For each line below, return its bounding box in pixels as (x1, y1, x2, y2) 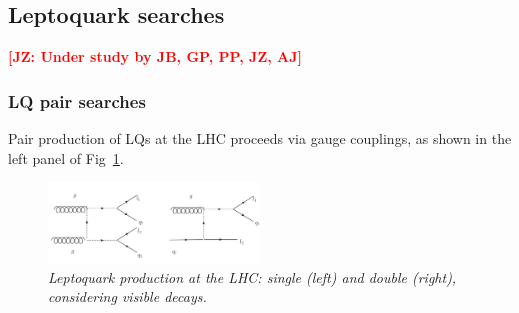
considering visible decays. (48, 286, 207, 307)
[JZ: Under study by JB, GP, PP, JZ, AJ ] (8, 46, 303, 67)
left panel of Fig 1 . (8, 147, 124, 168)
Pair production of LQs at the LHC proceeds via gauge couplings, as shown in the (8, 128, 512, 149)
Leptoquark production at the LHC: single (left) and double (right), (48, 266, 457, 287)
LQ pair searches (8, 88, 146, 113)
